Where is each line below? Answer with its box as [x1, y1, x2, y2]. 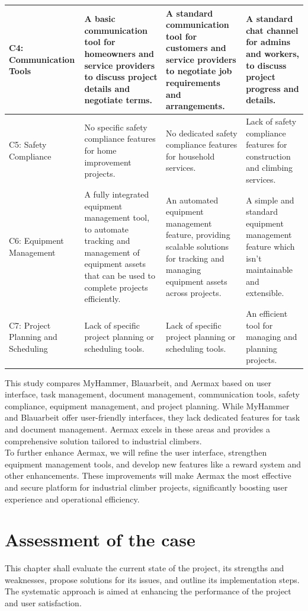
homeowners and [84, 47, 154, 60]
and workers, [246, 47, 299, 60]
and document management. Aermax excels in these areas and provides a [5, 422, 270, 435]
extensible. [246, 287, 284, 299]
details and [84, 82, 130, 94]
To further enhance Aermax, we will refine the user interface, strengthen [5, 446, 267, 459]
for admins [246, 36, 291, 48]
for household [166, 149, 215, 162]
